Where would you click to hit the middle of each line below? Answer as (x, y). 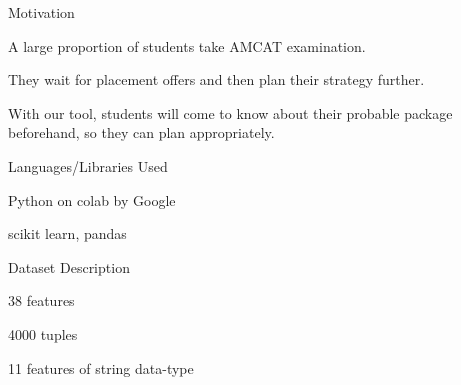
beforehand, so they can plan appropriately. (141, 132)
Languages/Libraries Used (88, 165)
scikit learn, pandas (67, 233)
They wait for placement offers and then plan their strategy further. (216, 79)
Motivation (41, 12)
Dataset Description (69, 266)
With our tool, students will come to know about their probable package (230, 112)
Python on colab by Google (92, 199)
